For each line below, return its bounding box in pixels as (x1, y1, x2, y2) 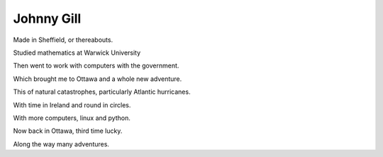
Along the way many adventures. (13, 139, 110, 148)
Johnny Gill (13, 11, 82, 26)
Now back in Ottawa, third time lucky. (13, 126, 123, 135)
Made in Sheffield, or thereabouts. (13, 36, 113, 44)
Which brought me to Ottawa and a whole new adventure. (13, 75, 182, 83)
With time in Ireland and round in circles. (13, 100, 131, 109)
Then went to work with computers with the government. (13, 61, 179, 70)
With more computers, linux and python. (13, 114, 131, 122)
